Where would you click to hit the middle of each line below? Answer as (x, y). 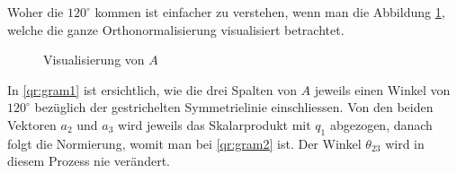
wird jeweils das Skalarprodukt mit (215, 124)
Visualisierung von (94, 60)
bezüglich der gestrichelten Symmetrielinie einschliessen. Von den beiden (234, 107)
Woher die (36, 12)
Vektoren (32, 124)
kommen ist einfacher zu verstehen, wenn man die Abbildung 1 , (270, 12)
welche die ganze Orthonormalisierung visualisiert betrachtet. (176, 29)
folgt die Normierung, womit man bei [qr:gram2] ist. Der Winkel (184, 143)
